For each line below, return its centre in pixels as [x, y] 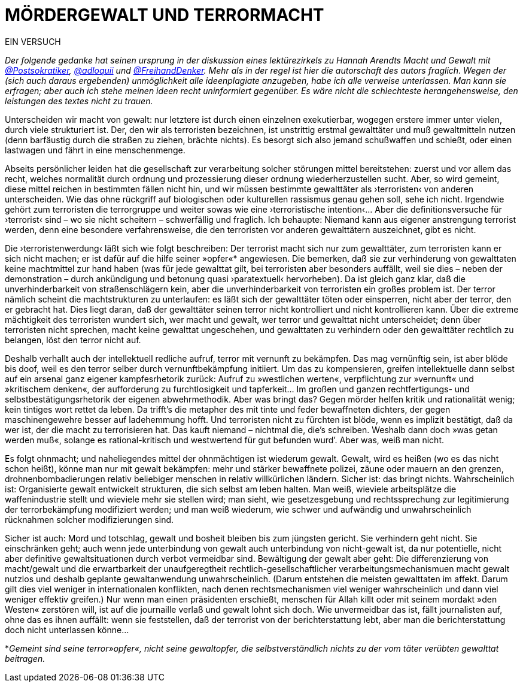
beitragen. [25, 658]
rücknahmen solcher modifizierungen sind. [89, 519]
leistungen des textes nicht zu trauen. [79, 101]
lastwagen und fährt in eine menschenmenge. [95, 150]
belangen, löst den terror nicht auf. [73, 340]
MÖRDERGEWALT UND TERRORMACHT [165, 15]
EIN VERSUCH [33, 41]
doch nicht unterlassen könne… [67, 630]
